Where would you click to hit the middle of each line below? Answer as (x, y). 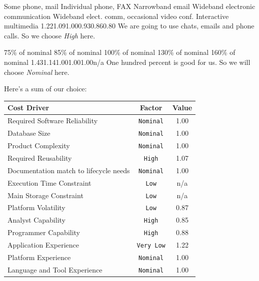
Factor (151, 108)
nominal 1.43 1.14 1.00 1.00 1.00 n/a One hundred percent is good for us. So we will (127, 62)
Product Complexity (39, 145)
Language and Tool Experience (55, 270)
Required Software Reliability (53, 121)
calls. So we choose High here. (50, 35)
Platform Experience (39, 257)
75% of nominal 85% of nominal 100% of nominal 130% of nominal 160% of (120, 52)
